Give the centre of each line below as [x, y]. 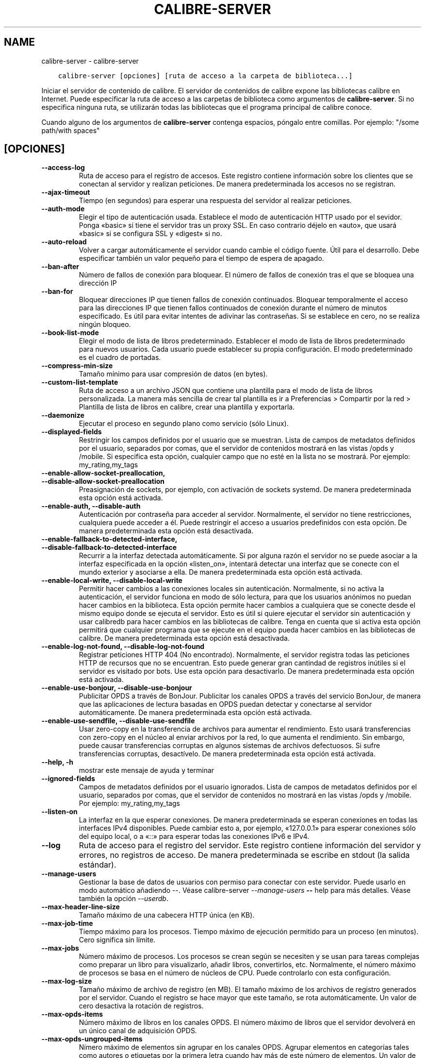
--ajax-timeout [66, 192]
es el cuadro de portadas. [120, 358]
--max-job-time [67, 923]
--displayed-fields [72, 432]
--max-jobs [60, 948]
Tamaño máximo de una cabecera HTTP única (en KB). [167, 915]
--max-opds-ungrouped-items [92, 1039]
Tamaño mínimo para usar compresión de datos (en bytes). [173, 374]
